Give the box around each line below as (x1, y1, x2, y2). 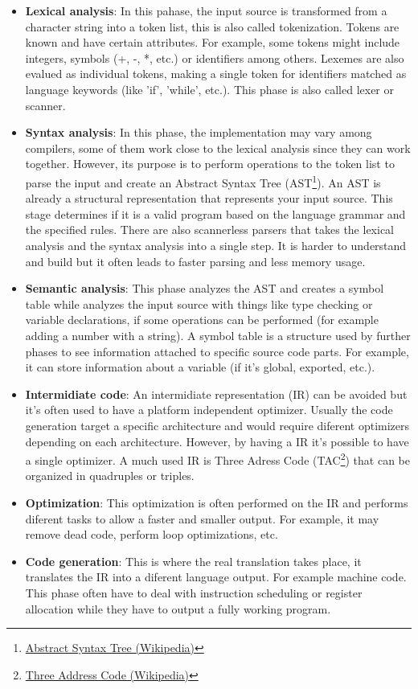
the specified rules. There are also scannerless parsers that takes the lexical (25, 221, 394, 238)
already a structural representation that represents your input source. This (25, 190, 393, 207)
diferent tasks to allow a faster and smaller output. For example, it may (25, 510, 379, 527)
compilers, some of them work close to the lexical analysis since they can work (25, 139, 411, 156)
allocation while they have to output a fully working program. (25, 600, 331, 617)
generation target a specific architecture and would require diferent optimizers (25, 416, 410, 433)
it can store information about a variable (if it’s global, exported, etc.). (25, 359, 375, 375)
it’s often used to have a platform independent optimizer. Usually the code (25, 401, 393, 418)
